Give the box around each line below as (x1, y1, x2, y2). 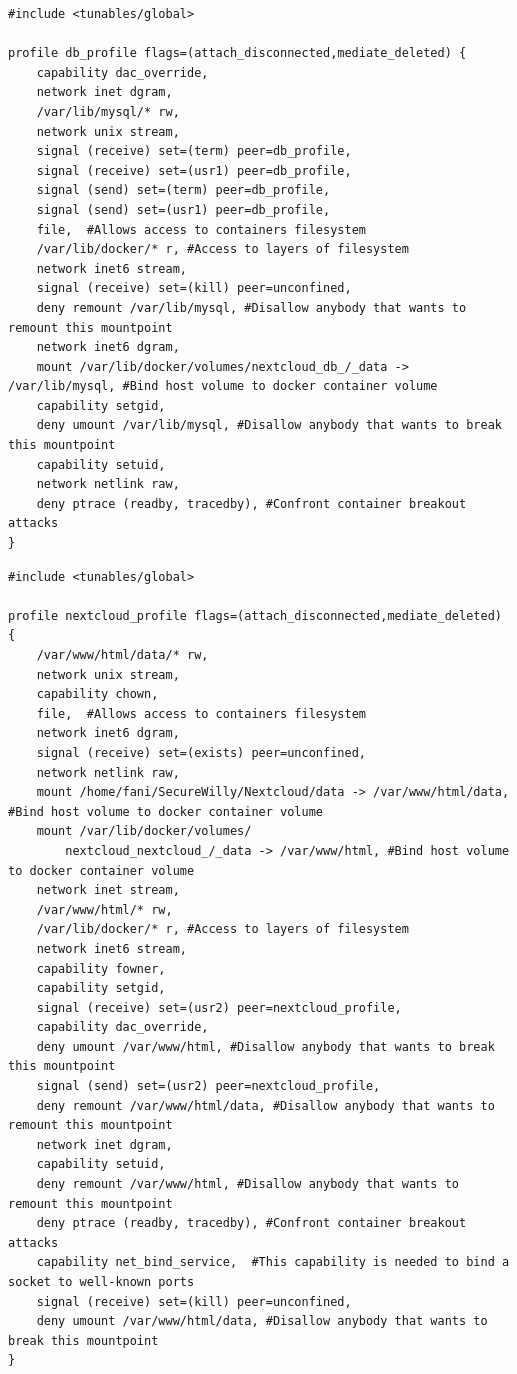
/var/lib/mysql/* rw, (36, 104, 180, 119)
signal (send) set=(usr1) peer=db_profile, (36, 202, 331, 217)
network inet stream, (36, 883, 180, 898)
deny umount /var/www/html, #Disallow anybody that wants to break (36, 1039, 495, 1054)
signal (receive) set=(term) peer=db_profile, (36, 144, 352, 159)
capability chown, (36, 687, 159, 702)
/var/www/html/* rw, (36, 902, 173, 917)
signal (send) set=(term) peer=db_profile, (36, 183, 331, 198)
